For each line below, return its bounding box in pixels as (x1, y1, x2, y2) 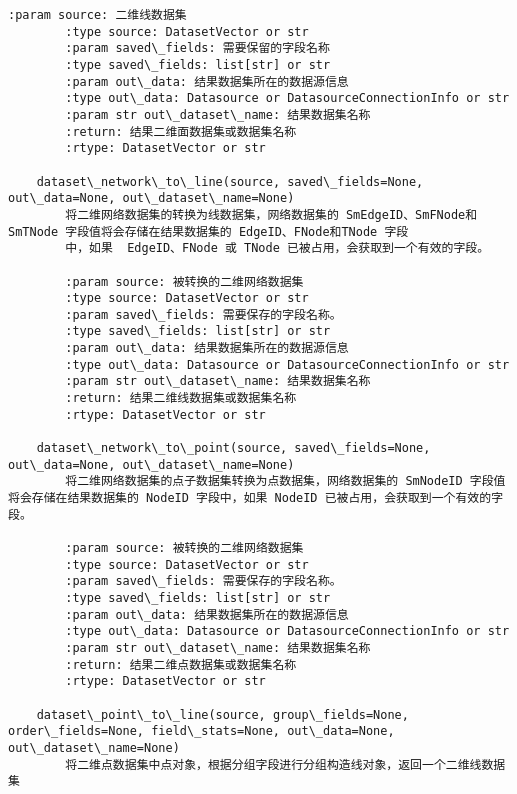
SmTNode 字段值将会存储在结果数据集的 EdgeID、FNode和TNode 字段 (8, 224, 409, 239)
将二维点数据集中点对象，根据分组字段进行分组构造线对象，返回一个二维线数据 (65, 757, 506, 772)
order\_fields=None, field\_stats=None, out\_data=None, (8, 724, 395, 739)
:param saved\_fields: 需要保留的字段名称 (65, 41, 330, 56)
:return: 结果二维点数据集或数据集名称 (65, 657, 297, 672)
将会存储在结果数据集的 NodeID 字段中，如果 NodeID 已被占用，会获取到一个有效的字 (8, 491, 504, 506)
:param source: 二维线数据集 (8, 8, 187, 22)
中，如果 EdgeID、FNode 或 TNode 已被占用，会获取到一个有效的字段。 (65, 241, 490, 256)
